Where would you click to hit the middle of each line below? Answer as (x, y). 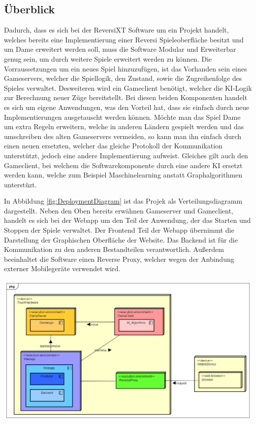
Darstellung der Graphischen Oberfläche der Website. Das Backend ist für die (121, 239)
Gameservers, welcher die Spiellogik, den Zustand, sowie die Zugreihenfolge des (123, 78)
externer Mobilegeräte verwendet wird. (62, 268)
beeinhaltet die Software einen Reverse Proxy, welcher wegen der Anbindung (119, 259)
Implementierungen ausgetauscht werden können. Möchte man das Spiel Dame (122, 117)
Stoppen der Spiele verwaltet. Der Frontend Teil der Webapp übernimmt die (119, 230)
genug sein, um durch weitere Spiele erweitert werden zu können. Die (108, 58)
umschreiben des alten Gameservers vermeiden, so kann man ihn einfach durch (123, 136)
